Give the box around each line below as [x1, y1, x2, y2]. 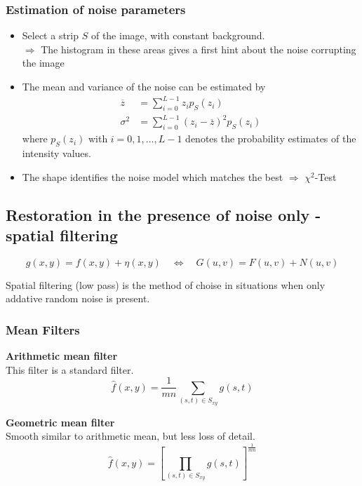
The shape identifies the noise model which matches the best [22, 169, 283, 184]
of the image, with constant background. [90, 28, 265, 43]
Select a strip [22, 28, 79, 43]
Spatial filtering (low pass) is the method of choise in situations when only [6, 277, 326, 292]
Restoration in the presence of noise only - [6, 203, 321, 225]
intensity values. [22, 146, 91, 161]
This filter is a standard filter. [6, 362, 134, 377]
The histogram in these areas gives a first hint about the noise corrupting [41, 41, 356, 56]
